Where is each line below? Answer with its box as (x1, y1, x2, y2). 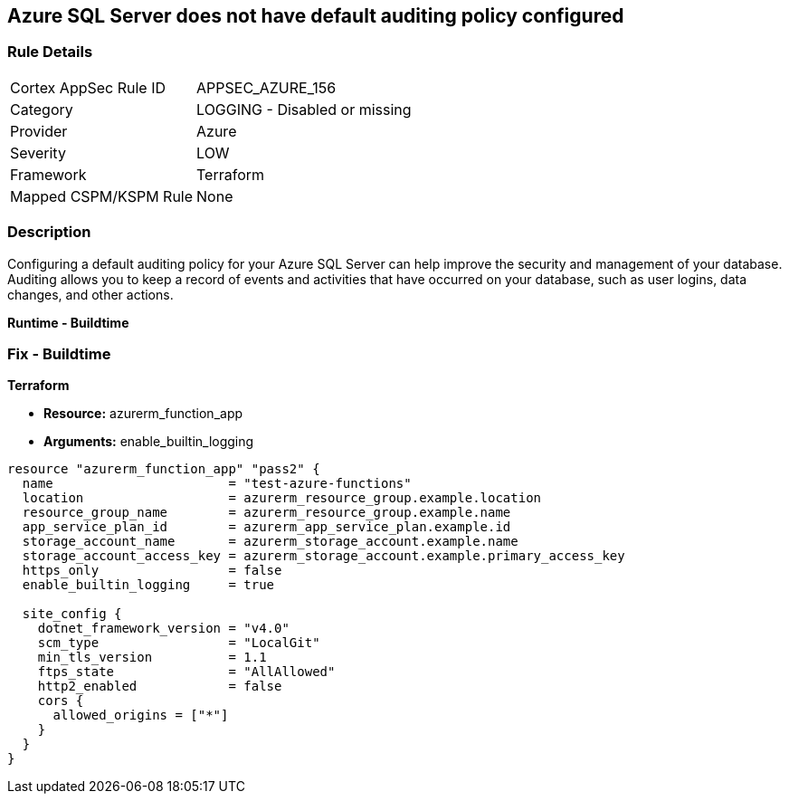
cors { (37, 693, 84, 709)
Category (10, 100, 73, 119)
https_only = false (22, 563, 282, 578)
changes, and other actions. (7, 286, 174, 302)
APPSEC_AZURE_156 (196, 78, 337, 97)
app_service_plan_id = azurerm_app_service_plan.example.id (22, 520, 511, 535)
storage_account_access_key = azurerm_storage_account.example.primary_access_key (22, 548, 625, 564)
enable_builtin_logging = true (22, 577, 275, 593)
